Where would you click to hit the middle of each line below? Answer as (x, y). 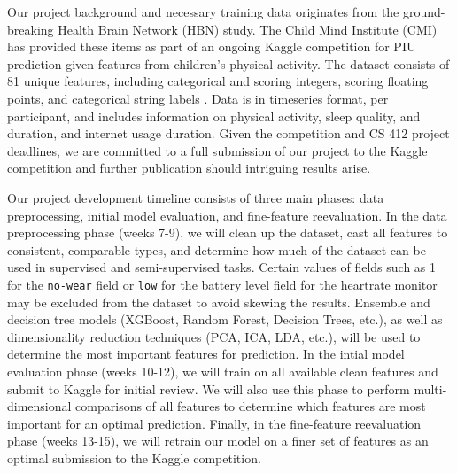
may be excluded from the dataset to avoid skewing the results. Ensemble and (219, 302)
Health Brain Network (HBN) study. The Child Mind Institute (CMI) (248, 29)
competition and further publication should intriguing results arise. (189, 168)
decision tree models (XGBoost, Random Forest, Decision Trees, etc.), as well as (225, 319)
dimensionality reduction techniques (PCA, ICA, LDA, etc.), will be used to (214, 336)
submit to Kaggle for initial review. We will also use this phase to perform (209, 388)
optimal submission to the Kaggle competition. (134, 457)
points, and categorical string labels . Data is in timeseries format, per (198, 98)
